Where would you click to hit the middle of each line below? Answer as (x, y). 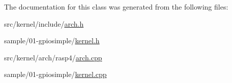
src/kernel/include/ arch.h (44, 23)
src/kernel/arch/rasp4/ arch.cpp (53, 57)
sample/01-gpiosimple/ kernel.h (52, 40)
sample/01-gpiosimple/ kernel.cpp (55, 74)
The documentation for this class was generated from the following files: (116, 7)
